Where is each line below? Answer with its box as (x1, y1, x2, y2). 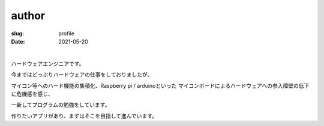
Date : (11, 38, 25, 45)
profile (58, 30, 75, 37)
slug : (11, 30, 24, 37)
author (11, 9, 46, 22)
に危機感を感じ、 (11, 90, 53, 97)
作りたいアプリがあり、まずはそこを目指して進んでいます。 (11, 112, 157, 119)
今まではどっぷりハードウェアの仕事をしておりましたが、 (11, 71, 153, 78)
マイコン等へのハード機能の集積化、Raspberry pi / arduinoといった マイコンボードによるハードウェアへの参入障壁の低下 (11, 82, 310, 89)
